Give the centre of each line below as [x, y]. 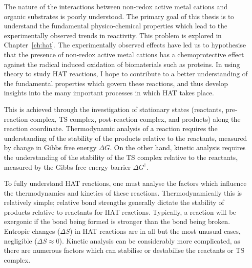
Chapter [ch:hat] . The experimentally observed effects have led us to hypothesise [125, 45]
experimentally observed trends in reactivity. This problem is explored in [113, 35]
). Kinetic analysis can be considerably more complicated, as [150, 240]
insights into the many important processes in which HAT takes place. [109, 93]
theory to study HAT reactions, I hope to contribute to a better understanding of [126, 74]
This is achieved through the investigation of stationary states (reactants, [114, 109]
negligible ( [21, 240]
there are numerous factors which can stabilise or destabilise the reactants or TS [124, 250]
